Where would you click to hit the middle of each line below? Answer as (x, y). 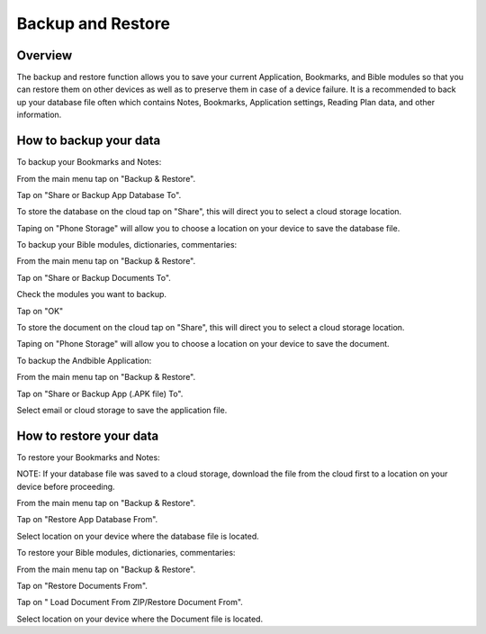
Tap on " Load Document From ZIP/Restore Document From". (130, 602)
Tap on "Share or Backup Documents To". (94, 277)
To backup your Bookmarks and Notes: (89, 162)
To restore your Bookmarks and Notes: (89, 457)
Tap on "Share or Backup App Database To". (99, 195)
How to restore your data (88, 435)
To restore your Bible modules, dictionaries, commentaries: (126, 553)
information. (39, 115)
